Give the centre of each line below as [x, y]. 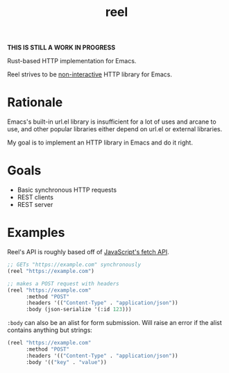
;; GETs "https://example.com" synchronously [74, 265]
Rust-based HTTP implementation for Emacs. [72, 61]
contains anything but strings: [50, 330]
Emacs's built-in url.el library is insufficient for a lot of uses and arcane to [112, 122]
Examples [36, 233]
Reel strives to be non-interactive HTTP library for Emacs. [90, 74]
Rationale [35, 102]
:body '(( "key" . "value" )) [66, 362]
